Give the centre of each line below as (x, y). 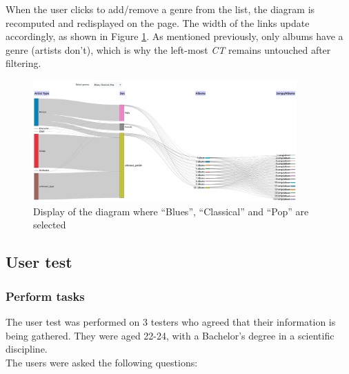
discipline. (27, 349)
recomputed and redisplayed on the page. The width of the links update (158, 22)
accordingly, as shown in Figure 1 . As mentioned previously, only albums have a (174, 36)
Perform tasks (45, 296)
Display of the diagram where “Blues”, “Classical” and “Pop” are (171, 211)
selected (50, 225)
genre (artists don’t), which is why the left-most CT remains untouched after (168, 49)
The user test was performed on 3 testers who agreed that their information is (171, 322)
